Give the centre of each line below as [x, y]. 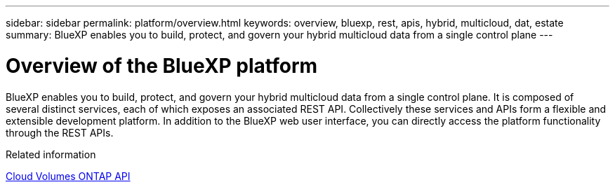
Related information [51, 154]
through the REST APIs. [60, 132]
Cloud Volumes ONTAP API [68, 176]
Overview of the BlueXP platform [162, 65]
